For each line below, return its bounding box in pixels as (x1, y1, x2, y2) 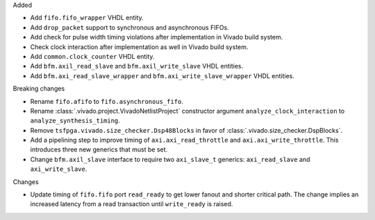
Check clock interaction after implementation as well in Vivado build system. (30, 42, 249, 51)
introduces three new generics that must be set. (30, 145, 168, 154)
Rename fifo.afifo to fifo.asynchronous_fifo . (30, 97, 183, 105)
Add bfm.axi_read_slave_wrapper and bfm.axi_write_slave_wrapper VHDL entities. (30, 71, 294, 80)
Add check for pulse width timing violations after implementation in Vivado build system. (30, 33, 283, 42)
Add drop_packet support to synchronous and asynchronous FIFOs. (30, 23, 229, 31)
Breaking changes (12, 84, 65, 93)
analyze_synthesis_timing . (30, 116, 121, 125)
